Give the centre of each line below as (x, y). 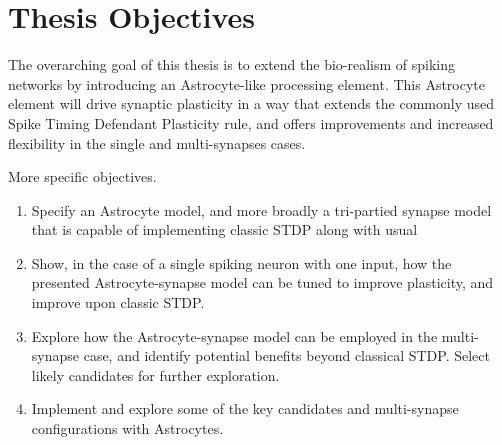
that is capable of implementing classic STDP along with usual (224, 229)
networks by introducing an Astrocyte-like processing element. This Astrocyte (247, 83)
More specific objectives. (82, 176)
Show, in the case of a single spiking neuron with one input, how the (241, 262)
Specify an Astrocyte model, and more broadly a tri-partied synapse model (261, 209)
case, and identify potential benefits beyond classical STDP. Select (286, 355)
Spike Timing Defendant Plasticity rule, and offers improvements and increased (251, 122)
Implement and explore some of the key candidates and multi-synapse (245, 408)
